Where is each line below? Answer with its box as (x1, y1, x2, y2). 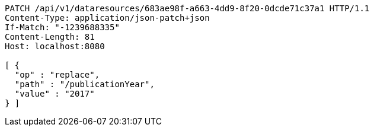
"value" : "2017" (14, 89, 95, 98)
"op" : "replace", (14, 70, 100, 79)
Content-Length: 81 (5, 32, 95, 41)
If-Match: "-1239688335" (5, 23, 120, 32)
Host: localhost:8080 (5, 41, 105, 51)
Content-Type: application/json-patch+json (5, 13, 210, 23)
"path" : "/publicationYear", (14, 79, 155, 89)
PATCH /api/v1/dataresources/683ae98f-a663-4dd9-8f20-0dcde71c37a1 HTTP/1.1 (5, 4, 370, 13)
